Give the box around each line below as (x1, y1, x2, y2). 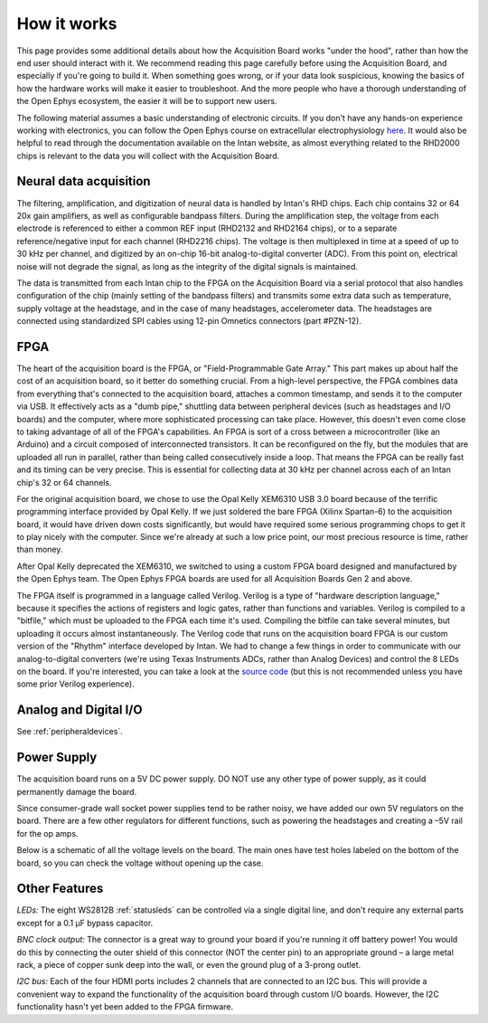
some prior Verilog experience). (16, 678, 135, 689)
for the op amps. (16, 828, 79, 838)
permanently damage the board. (16, 786, 137, 797)
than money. (16, 544, 63, 555)
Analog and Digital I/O (16, 702, 143, 718)
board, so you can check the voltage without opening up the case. (16, 857, 264, 868)
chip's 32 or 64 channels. (16, 477, 112, 488)
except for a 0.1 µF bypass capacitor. (16, 917, 154, 928)
